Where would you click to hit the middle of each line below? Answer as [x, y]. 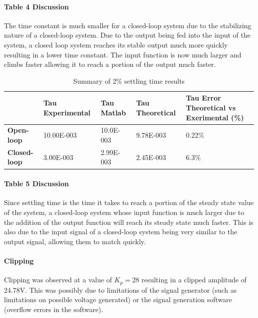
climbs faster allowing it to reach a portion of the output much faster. [110, 64]
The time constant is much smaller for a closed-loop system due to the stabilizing [128, 25]
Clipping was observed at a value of [58, 280]
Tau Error [203, 98]
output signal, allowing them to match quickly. [75, 241]
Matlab [113, 112]
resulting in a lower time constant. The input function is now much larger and [123, 54]
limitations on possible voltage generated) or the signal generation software [118, 299]
